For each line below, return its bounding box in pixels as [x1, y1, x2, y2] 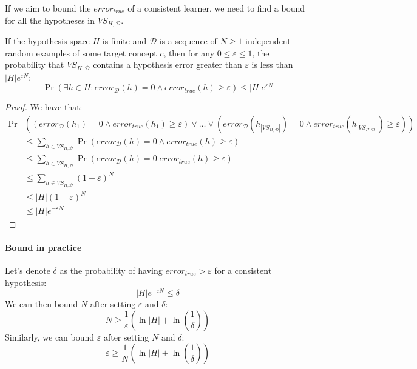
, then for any [163, 46, 215, 59]
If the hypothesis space [5, 35, 90, 47]
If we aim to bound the [5, 2, 91, 14]
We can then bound [5, 298, 78, 310]
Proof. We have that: [5, 101, 83, 113]
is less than [251, 58, 293, 71]
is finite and [102, 35, 147, 47]
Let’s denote [5, 264, 50, 276]
